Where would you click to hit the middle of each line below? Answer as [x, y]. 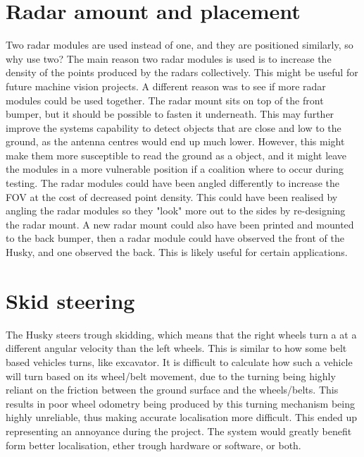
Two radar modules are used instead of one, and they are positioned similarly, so [180, 45]
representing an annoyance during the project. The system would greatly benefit [179, 431]
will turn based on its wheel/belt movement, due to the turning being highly [171, 376]
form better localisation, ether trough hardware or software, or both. [153, 445]
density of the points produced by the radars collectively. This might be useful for [182, 72]
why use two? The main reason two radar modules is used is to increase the [169, 58]
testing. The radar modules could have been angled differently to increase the [173, 183]
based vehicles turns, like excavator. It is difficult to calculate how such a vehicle [179, 361]
